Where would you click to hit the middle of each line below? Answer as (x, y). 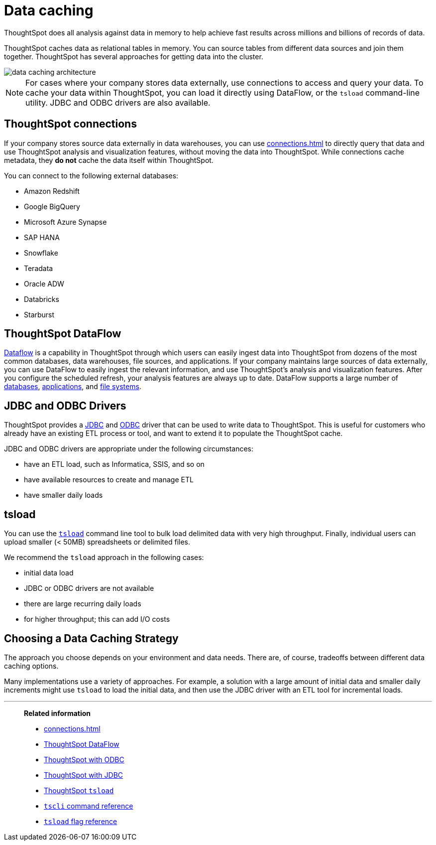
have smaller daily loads (63, 495)
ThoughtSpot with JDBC (84, 775)
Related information (57, 713)
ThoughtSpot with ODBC (84, 759)
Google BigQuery (52, 206)
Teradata (39, 268)
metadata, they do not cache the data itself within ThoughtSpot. (109, 160)
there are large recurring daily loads (83, 604)
